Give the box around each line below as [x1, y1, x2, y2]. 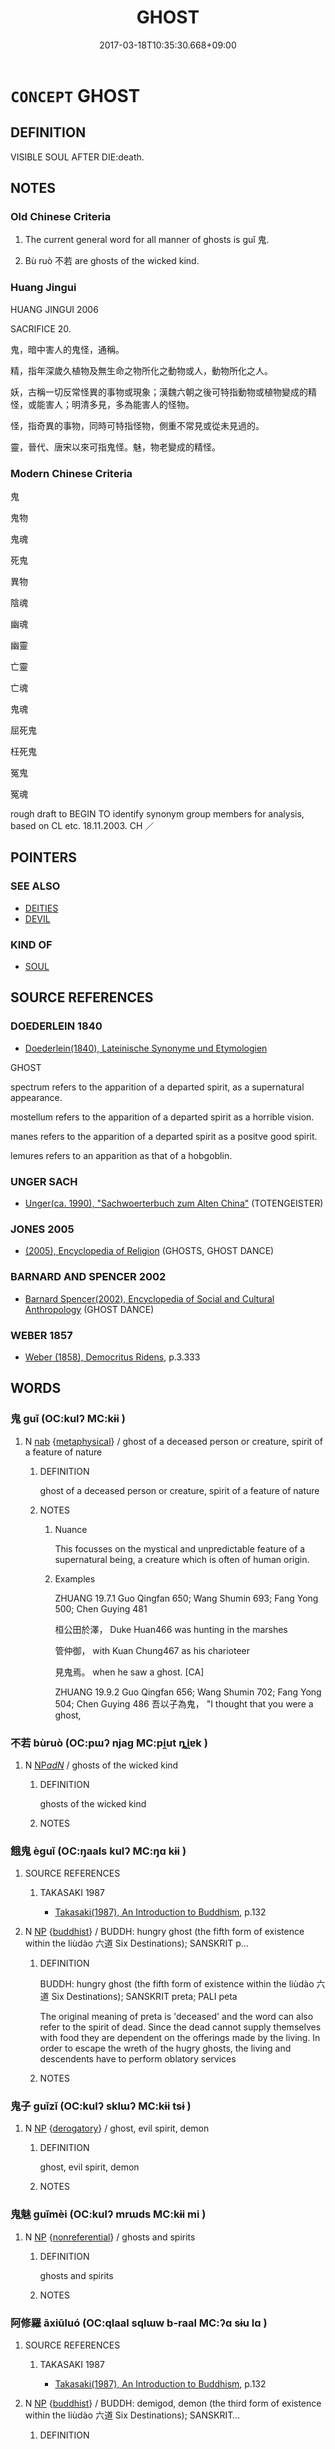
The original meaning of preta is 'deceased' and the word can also [39, 2011, 314, 2023]
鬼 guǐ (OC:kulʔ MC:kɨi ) [10, 1412, 126, 1426]
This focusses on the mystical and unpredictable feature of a [54, 1542, 306, 1555]
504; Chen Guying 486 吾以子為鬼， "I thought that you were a [54, 1697, 314, 1710]
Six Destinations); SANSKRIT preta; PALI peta [51, 1991, 238, 2003]
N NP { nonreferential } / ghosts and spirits [24, 2231, 196, 2243]
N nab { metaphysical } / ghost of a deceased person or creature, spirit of [24, 1435, 323, 1447]
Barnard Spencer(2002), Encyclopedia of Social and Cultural [24, 1292, 275, 1305]
